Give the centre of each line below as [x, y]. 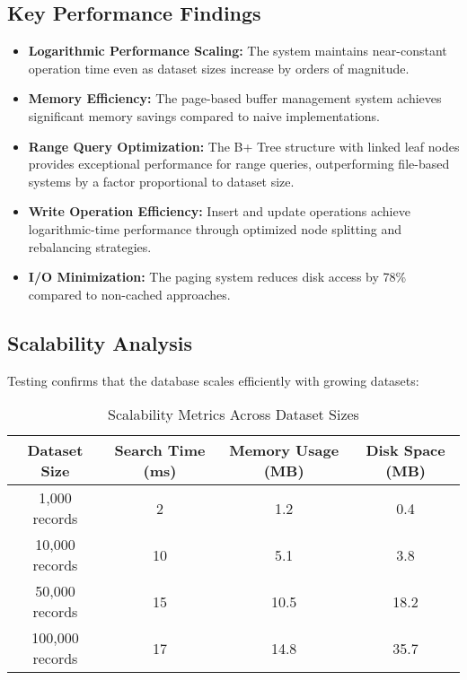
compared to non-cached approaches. [129, 294]
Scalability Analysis [100, 342]
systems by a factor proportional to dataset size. [161, 181]
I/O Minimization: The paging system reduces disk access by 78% [217, 277]
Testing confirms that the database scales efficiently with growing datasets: [213, 380]
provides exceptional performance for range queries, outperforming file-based [239, 164]
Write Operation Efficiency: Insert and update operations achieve [219, 211]
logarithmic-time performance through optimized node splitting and [215, 228]
